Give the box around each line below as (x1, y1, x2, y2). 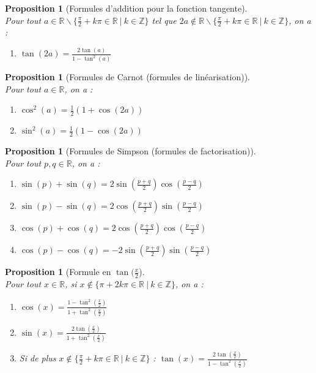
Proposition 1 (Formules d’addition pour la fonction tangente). (5, 2, 248, 14)
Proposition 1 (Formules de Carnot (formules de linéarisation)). (5, 70, 250, 83)
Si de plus (19, 352, 56, 364)
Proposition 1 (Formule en (5, 265, 111, 278)
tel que (152, 13, 177, 26)
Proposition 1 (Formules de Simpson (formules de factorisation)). (5, 145, 256, 157)
